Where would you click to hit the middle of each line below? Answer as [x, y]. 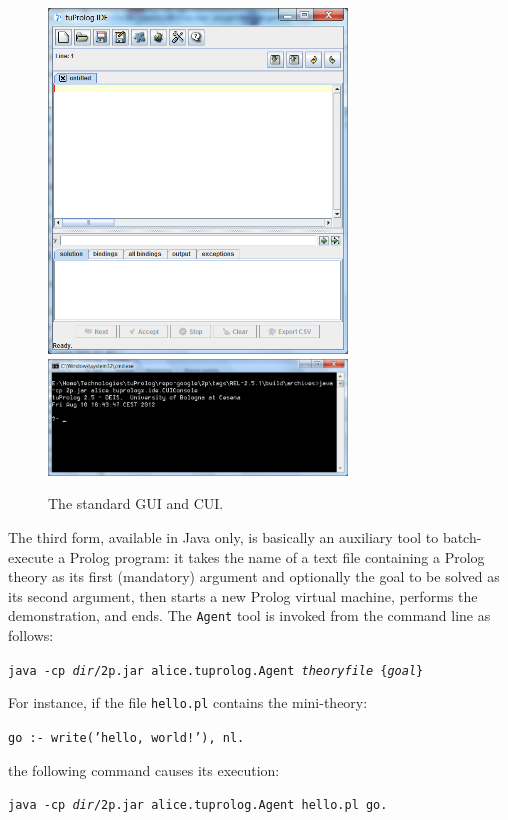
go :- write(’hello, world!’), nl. [126, 737]
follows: [31, 635]
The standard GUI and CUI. [136, 503]
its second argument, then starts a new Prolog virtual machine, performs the [243, 595]
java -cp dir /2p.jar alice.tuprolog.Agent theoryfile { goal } [216, 670]
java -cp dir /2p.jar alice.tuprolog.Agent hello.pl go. [198, 805]
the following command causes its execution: [144, 769]
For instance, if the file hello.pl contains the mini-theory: [188, 702]
